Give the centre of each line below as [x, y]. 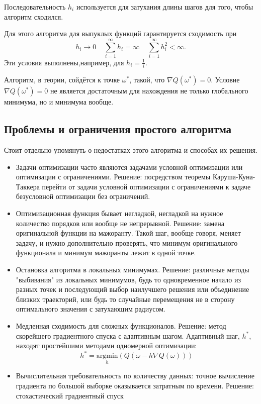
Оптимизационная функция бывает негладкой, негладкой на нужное [119, 213]
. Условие [225, 80]
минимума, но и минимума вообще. [59, 102]
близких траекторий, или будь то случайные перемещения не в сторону [125, 299]
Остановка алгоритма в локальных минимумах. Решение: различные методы [133, 269]
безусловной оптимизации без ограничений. [83, 196]
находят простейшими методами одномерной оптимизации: [106, 345]
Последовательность [35, 7]
